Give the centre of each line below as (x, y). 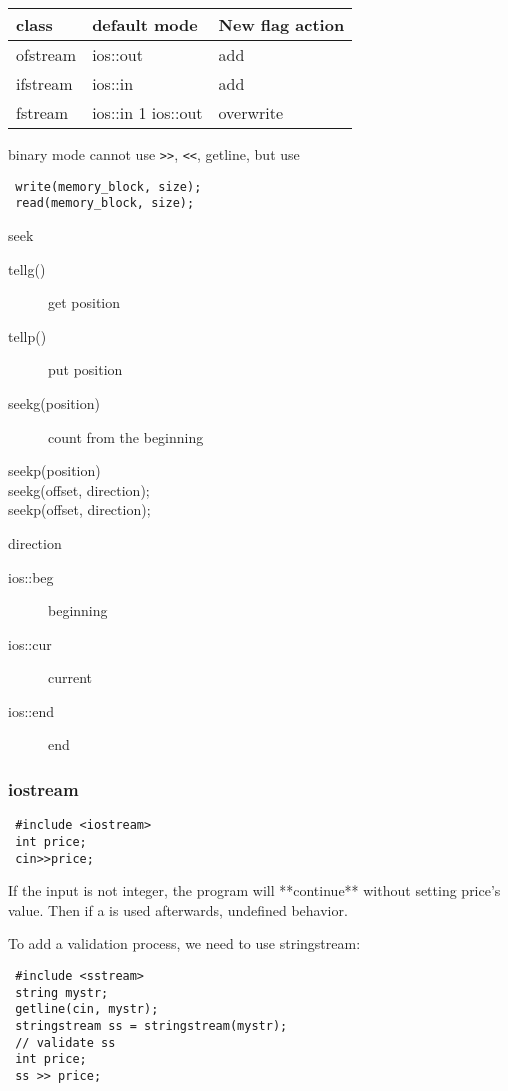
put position (85, 369)
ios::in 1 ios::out (147, 112)
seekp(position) (54, 470)
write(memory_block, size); (108, 186)
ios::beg (31, 576)
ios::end (31, 710)
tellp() (27, 335)
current (70, 677)
